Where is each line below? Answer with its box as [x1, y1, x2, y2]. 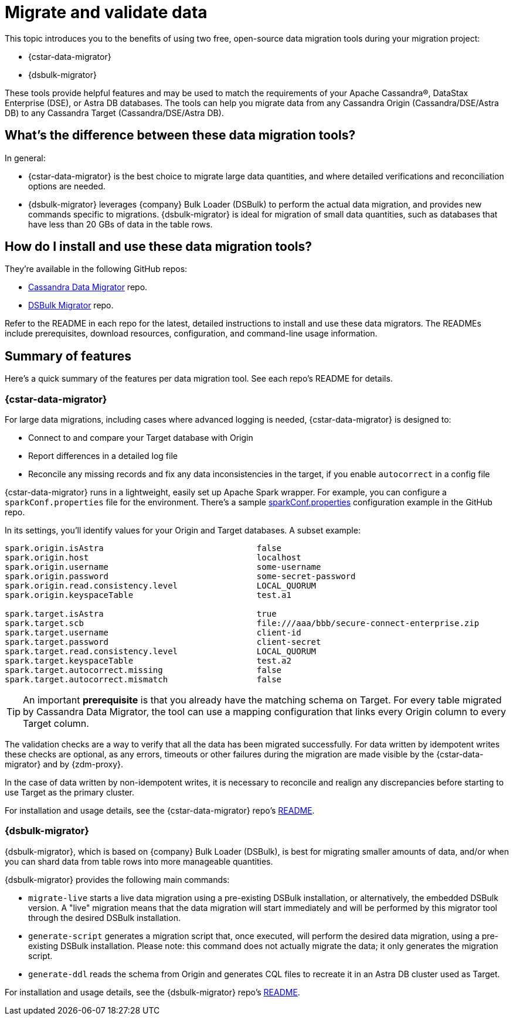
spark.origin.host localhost [5, 553, 301, 563]
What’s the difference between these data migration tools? [5, 128, 356, 143]
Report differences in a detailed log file [28, 451, 178, 461]
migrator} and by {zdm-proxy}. [5, 759, 124, 770]
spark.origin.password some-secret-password [5, 572, 356, 582]
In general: [5, 152, 46, 163]
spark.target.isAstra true [5, 609, 277, 619]
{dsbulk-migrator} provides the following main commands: [5, 874, 230, 885]
